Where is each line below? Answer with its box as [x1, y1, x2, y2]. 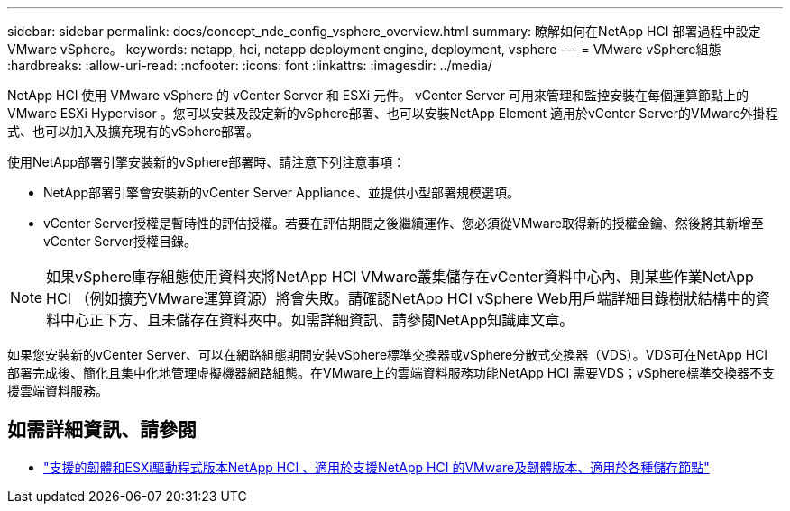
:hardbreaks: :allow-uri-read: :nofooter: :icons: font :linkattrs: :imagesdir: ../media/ [7, 58, 492, 73]
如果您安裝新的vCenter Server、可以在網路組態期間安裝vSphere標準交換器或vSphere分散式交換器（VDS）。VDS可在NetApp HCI [7, 347, 768, 362]
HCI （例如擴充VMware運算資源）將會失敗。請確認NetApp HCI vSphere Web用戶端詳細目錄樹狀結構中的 [46, 289, 756, 307]
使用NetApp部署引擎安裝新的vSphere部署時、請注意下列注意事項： [7, 154, 406, 169]
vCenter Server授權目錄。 [43, 233, 197, 249]
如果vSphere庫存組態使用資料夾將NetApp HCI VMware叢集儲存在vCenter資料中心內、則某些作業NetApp [46, 268, 754, 286]
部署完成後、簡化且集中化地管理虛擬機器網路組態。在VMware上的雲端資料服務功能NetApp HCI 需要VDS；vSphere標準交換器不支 [7, 365, 775, 380]
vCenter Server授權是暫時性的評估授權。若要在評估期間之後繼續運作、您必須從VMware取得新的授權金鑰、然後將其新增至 [43, 215, 764, 231]
